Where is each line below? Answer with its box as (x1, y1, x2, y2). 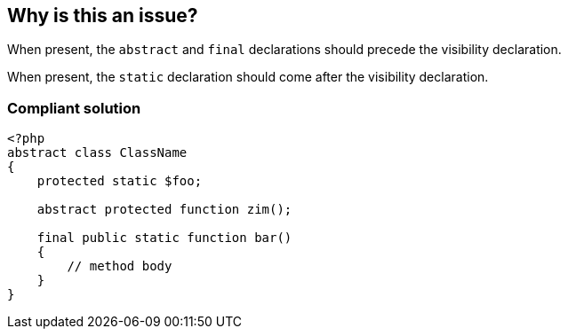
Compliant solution (7, 98, 141, 117)
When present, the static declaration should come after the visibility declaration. (7, 69, 489, 85)
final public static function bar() (36, 231, 292, 246)
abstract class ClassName (7, 145, 188, 160)
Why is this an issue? (7, 4, 198, 27)
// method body (67, 259, 172, 274)
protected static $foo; (36, 174, 203, 189)
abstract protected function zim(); (36, 202, 292, 217)
